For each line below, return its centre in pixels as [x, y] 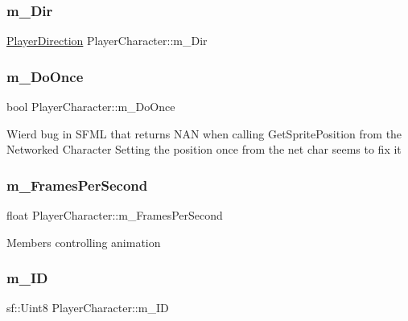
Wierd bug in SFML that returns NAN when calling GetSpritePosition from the [204, 133]
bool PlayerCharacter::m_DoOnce [91, 107]
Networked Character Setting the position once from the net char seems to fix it [204, 149]
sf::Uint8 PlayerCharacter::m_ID [88, 308]
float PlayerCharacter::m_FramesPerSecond [115, 215]
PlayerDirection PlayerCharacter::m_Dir [107, 41]
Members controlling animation [84, 242]
